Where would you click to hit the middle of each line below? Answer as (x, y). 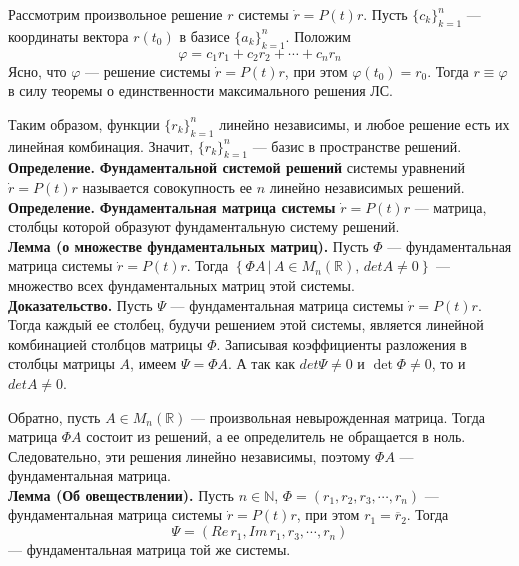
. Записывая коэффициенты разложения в (341, 343)
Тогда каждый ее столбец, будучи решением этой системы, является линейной (246, 324)
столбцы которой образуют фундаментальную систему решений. (204, 226)
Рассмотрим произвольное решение (115, 14)
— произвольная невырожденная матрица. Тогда (338, 416)
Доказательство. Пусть (80, 304)
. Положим (318, 35)
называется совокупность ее (167, 186)
